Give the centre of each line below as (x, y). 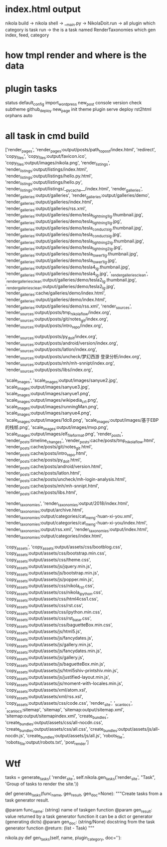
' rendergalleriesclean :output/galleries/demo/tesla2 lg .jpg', (60, 287)
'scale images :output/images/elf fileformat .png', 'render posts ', (64, 434)
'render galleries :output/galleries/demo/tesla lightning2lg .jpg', (64, 248)
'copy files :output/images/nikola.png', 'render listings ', (58, 163)
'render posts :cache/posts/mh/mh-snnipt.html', (52, 487)
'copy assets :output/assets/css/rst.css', (44, 606)
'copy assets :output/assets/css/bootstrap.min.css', (56, 554)
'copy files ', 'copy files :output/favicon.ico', (46, 157)
